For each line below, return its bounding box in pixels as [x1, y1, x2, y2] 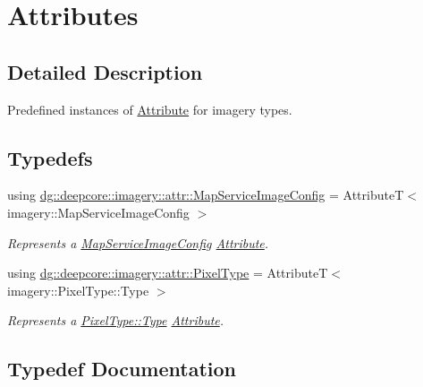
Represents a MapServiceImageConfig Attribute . [7, 233, 269, 252]
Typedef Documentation [7, 355, 236, 383]
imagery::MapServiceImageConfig [7, 202, 190, 221]
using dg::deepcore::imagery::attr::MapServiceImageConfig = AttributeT [7, 185, 404, 204]
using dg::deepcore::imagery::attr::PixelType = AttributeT [7, 263, 328, 282]
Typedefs [7, 143, 93, 171]
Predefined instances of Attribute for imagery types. [7, 99, 292, 118]
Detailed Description [7, 57, 203, 85]
